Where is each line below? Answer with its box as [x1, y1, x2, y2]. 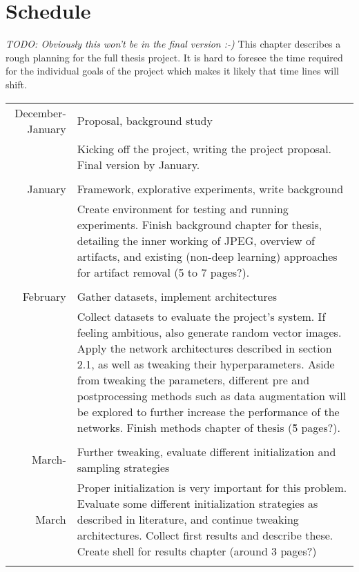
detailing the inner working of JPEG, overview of [77, 232, 315, 248]
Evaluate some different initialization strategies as [77, 495, 318, 511]
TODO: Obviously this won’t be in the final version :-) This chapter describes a [6, 37, 341, 51]
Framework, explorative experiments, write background [77, 180, 344, 197]
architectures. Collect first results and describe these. [77, 526, 333, 543]
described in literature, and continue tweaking [77, 511, 299, 527]
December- [14, 104, 66, 121]
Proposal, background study [77, 112, 213, 128]
